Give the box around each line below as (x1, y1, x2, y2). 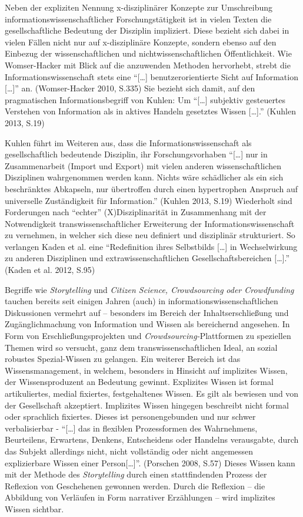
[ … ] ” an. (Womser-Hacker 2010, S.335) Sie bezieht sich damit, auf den (5, 82, 255, 94)
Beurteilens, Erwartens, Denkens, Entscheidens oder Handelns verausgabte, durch (5, 433, 299, 446)
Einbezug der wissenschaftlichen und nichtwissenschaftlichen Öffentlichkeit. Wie (5, 47, 292, 60)
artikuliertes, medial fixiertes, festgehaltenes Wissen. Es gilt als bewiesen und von (5, 387, 299, 399)
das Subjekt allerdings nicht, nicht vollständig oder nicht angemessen (5, 444, 254, 457)
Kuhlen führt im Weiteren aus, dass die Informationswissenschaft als (5, 136, 252, 149)
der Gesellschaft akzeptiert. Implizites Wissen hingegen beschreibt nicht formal (5, 399, 289, 411)
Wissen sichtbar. (5, 502, 64, 515)
